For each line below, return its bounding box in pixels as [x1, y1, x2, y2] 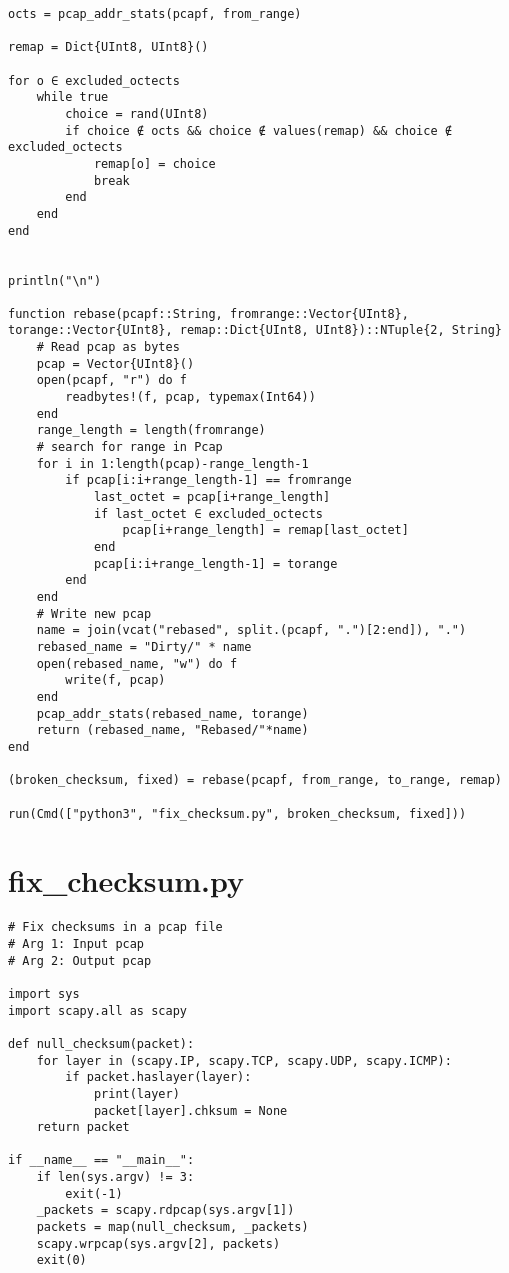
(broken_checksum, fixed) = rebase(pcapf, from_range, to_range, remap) [8, 773, 502, 788]
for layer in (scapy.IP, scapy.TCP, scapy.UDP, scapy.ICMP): [36, 1053, 452, 1068]
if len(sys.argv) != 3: [36, 1170, 195, 1185]
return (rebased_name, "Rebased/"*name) [36, 723, 309, 738]
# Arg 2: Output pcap [8, 953, 152, 968]
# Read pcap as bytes [36, 340, 180, 355]
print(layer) [93, 1086, 180, 1101]
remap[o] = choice [93, 156, 216, 171]
